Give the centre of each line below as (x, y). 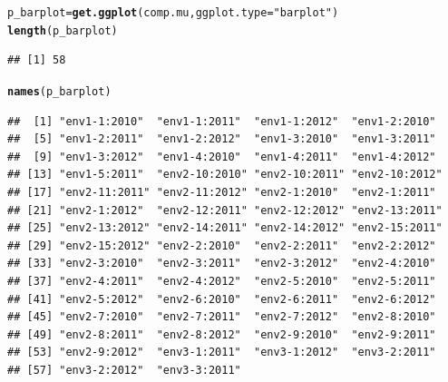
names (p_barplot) (59, 91)
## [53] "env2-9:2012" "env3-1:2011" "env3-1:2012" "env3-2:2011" (222, 353)
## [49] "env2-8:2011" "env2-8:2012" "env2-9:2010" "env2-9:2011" (222, 334)
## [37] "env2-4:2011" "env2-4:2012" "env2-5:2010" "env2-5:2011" (222, 281)
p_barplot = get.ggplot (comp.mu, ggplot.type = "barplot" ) (173, 13)
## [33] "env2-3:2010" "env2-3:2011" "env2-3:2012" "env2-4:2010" (222, 264)
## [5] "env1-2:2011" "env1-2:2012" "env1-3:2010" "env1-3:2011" (222, 139)
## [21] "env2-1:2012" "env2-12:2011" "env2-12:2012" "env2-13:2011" (225, 210)
